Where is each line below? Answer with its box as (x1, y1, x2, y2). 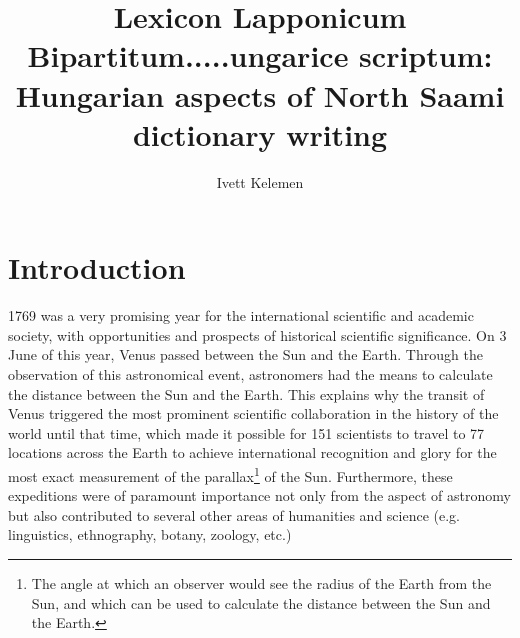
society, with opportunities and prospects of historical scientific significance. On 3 (8, 324, 507, 345)
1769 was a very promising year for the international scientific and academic (8, 305, 474, 326)
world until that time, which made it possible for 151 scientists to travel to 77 (8, 422, 485, 443)
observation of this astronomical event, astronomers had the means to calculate (8, 364, 493, 384)
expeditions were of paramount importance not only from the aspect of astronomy (8, 485, 511, 506)
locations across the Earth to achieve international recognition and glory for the (8, 442, 497, 463)
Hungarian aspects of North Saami (15, 74, 505, 115)
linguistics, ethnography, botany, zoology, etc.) (8, 524, 292, 545)
